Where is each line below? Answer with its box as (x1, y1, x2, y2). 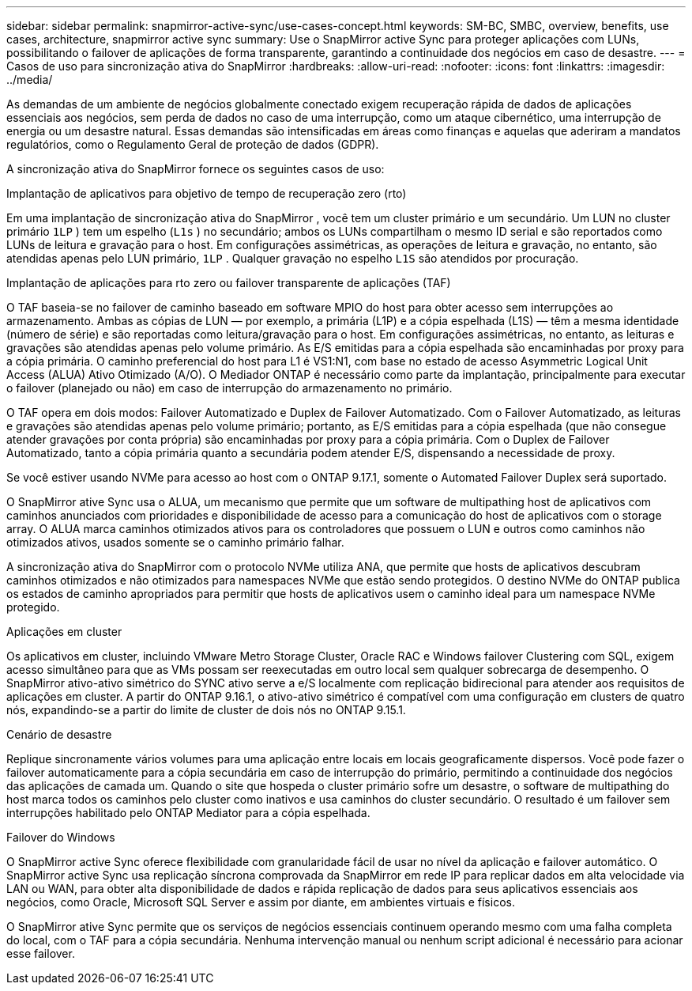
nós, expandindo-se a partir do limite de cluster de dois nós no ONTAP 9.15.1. (6, 703, 406, 717)
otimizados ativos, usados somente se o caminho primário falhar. (6, 535, 344, 549)
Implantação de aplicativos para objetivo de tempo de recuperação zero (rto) (6, 187, 407, 200)
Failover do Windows (6, 830, 115, 844)
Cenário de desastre (6, 728, 112, 741)
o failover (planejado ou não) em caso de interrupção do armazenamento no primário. (6, 381, 453, 395)
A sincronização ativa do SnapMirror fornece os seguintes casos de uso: (6, 162, 385, 176)
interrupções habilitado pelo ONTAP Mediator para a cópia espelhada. (6, 806, 370, 819)
